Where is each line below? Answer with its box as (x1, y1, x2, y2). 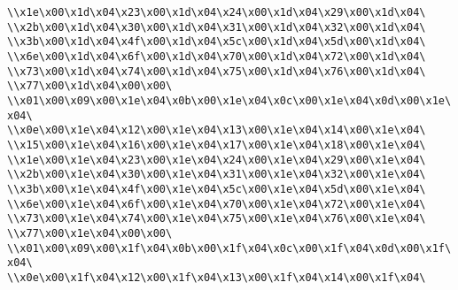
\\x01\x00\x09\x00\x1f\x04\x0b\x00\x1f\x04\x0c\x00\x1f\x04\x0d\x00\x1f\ (7, 241, 452, 255)
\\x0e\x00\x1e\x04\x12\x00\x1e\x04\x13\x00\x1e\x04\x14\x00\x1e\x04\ (7, 124, 426, 137)
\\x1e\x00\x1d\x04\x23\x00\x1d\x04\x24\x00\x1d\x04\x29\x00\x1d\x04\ (7, 6, 426, 19)
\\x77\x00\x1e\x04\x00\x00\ (7, 226, 173, 240)
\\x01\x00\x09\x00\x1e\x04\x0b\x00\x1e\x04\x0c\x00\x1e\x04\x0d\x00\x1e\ (7, 94, 452, 107)
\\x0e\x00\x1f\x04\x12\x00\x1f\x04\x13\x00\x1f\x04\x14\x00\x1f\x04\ (7, 271, 426, 284)
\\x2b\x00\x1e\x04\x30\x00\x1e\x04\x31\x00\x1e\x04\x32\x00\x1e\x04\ (7, 168, 426, 181)
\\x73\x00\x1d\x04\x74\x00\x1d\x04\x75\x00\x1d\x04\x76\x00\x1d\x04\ (7, 65, 426, 78)
